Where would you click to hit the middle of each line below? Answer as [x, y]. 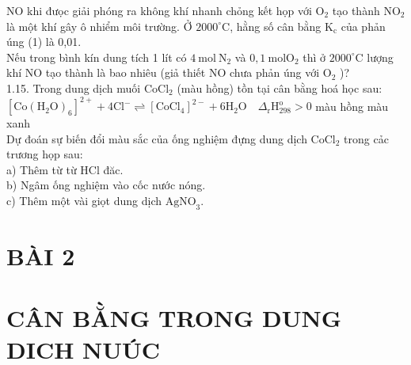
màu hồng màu [352, 106]
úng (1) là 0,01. [44, 42]
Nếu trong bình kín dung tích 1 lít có [97, 57]
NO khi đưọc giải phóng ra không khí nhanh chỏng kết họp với [159, 10]
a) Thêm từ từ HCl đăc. [65, 169]
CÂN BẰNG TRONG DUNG [174, 318]
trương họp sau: [45, 154]
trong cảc [366, 138]
